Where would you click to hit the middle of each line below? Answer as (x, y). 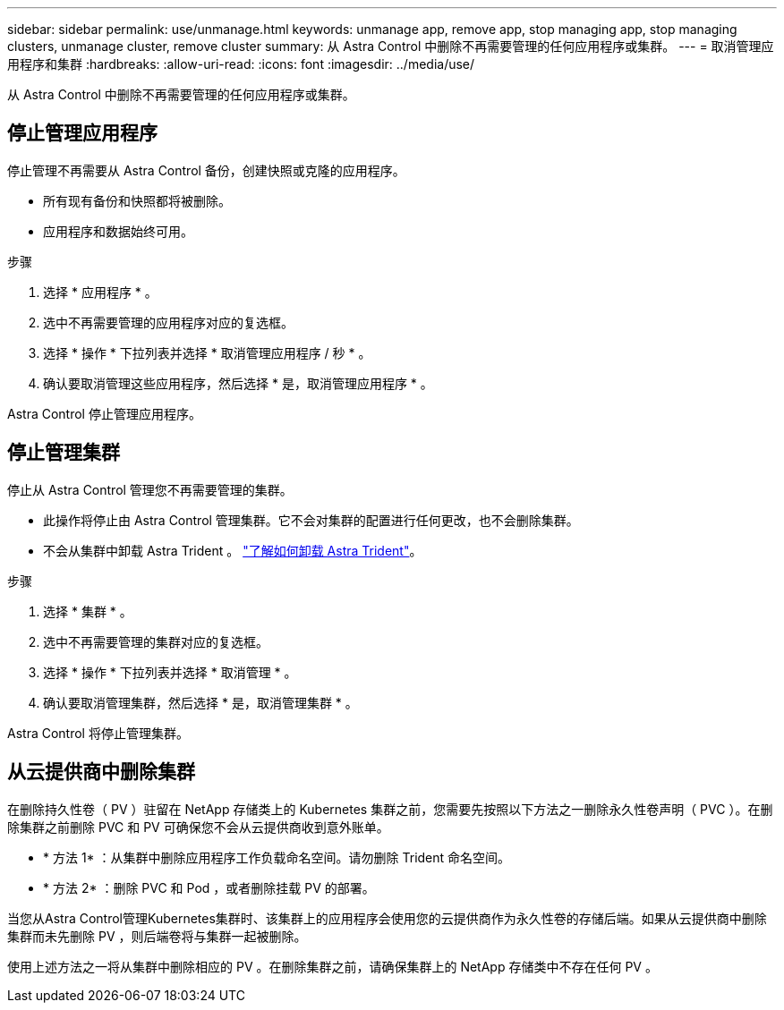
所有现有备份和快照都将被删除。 (137, 200)
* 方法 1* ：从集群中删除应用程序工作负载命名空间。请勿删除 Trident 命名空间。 (277, 857)
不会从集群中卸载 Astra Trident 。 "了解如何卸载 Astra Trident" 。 (233, 550)
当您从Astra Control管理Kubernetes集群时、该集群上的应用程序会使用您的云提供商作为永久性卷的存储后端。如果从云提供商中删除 (387, 918)
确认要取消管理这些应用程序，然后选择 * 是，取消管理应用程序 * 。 (238, 383)
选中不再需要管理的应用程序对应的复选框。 (168, 322)
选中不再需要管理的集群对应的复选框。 (156, 641)
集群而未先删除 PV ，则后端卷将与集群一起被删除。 (157, 936)
